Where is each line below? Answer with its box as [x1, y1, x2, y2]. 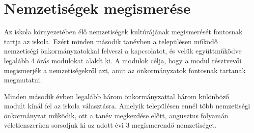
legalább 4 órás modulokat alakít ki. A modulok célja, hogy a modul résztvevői [4, 55, 242, 65]
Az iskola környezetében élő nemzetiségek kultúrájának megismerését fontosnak [4, 27, 243, 37]
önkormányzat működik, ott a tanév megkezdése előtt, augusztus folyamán [4, 110, 228, 120]
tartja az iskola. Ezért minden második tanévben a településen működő [4, 36, 218, 46]
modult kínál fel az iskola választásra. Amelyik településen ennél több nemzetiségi [4, 101, 250, 111]
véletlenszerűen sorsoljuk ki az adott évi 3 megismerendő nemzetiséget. [4, 120, 217, 130]
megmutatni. [4, 75, 42, 85]
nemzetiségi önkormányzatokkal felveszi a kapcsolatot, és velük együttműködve [4, 46, 242, 56]
